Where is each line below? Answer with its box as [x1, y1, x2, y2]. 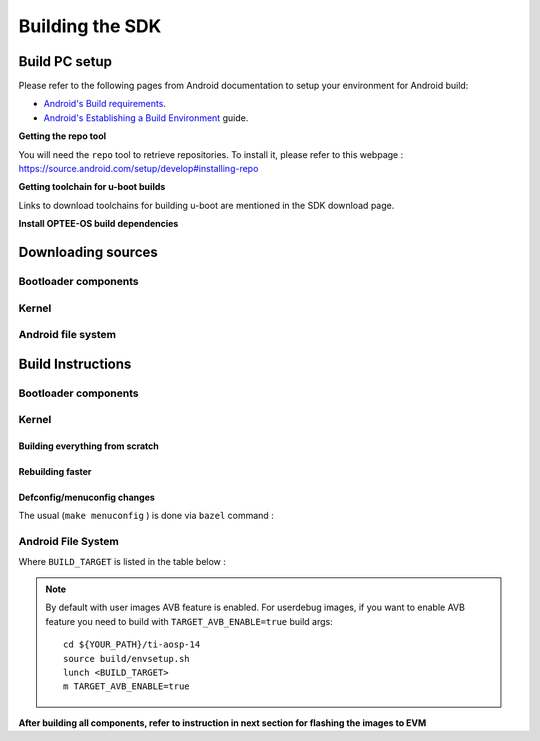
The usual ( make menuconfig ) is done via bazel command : [18, 510, 274, 522]
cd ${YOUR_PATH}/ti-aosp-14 [63, 639, 201, 650]
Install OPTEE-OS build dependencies [18, 218, 179, 230]
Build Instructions [18, 355, 132, 372]
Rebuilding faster [18, 466, 92, 478]
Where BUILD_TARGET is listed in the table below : [18, 555, 227, 567]
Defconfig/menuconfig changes [18, 491, 155, 504]
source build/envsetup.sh [63, 653, 190, 664]
